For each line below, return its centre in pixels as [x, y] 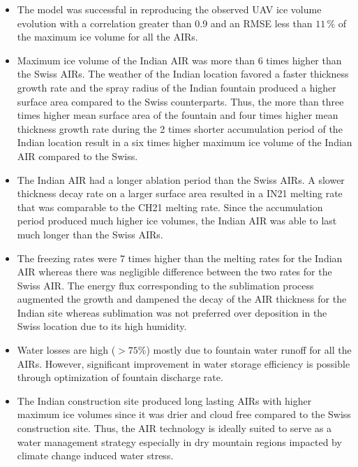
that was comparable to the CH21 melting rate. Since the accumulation [170, 207]
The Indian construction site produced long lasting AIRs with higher [164, 400]
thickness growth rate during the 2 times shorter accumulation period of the [180, 128]
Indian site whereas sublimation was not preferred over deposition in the [172, 312]
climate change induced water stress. [95, 455]
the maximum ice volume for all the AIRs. [107, 37]
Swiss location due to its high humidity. [102, 326]
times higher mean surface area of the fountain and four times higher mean [178, 115]
